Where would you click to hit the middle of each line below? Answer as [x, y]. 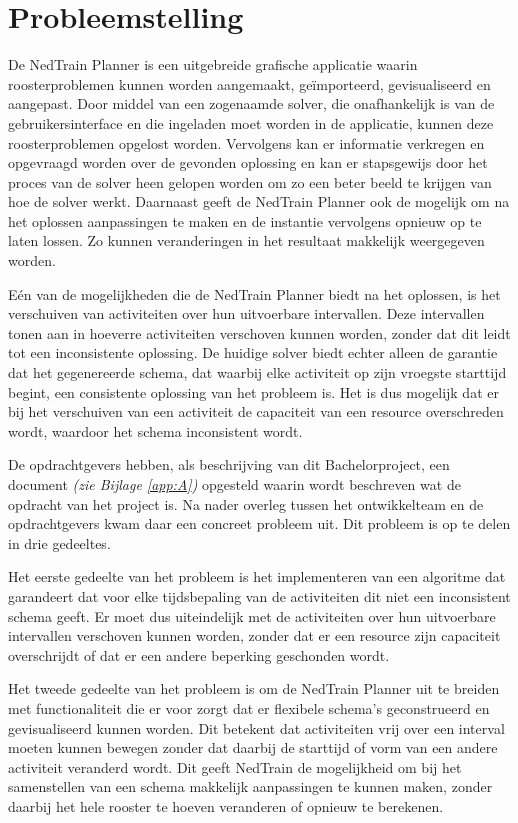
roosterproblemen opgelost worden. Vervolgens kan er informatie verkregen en [246, 142]
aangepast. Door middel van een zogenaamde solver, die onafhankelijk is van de [251, 103]
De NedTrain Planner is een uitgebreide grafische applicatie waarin [213, 64]
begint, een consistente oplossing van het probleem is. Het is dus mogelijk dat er [253, 391]
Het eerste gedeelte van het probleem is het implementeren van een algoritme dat [257, 576]
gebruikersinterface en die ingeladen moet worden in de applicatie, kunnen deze [251, 122]
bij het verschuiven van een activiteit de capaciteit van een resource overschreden [256, 411]
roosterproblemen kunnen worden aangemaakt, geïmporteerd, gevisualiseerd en [249, 83]
